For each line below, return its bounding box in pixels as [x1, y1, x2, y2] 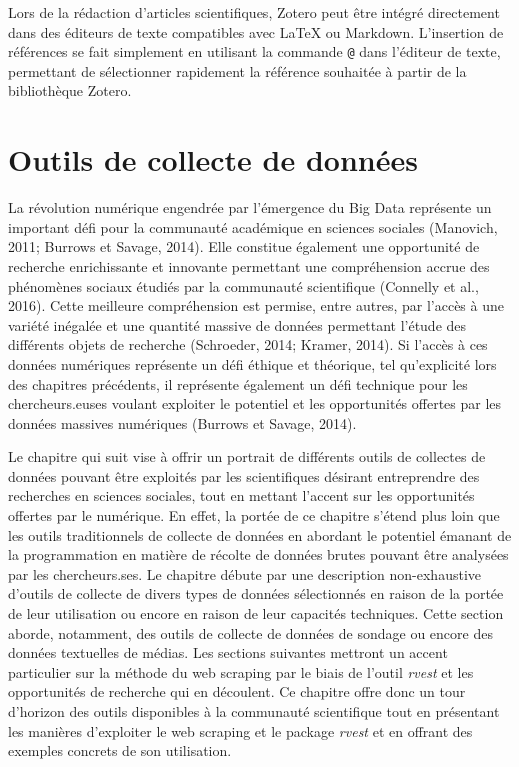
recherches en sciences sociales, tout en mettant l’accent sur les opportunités [8, 485, 475, 506]
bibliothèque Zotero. [8, 80, 132, 101]
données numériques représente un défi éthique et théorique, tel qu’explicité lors [8, 353, 497, 374]
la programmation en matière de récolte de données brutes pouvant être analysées [8, 544, 509, 565]
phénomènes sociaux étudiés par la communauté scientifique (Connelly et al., [8, 275, 479, 296]
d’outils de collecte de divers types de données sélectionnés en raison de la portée [8, 583, 504, 604]
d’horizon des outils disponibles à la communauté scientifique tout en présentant [8, 701, 500, 721]
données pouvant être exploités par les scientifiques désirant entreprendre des [8, 465, 480, 486]
